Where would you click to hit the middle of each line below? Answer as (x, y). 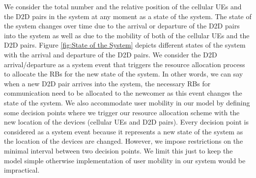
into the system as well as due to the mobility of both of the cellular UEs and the (127, 35)
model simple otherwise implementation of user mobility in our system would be (125, 160)
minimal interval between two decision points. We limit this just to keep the (118, 150)
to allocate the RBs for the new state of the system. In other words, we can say (124, 74)
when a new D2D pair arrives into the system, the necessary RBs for (107, 83)
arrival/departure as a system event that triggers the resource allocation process (125, 64)
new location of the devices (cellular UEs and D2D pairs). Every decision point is (126, 122)
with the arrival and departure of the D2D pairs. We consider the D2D (111, 54)
